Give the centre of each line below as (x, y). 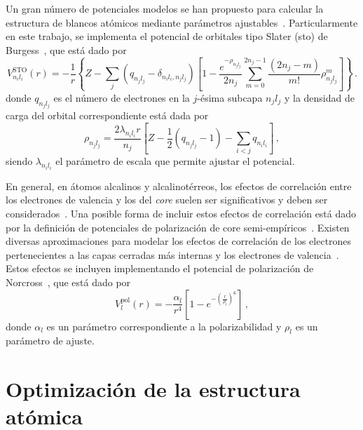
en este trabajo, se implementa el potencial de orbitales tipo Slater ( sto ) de (167, 36)
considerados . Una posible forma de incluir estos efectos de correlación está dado (181, 214)
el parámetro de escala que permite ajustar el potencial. (175, 161)
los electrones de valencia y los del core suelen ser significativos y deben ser (167, 200)
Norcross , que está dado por (68, 282)
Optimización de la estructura (153, 389)
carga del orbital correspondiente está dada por (107, 115)
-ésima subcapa (230, 97)
